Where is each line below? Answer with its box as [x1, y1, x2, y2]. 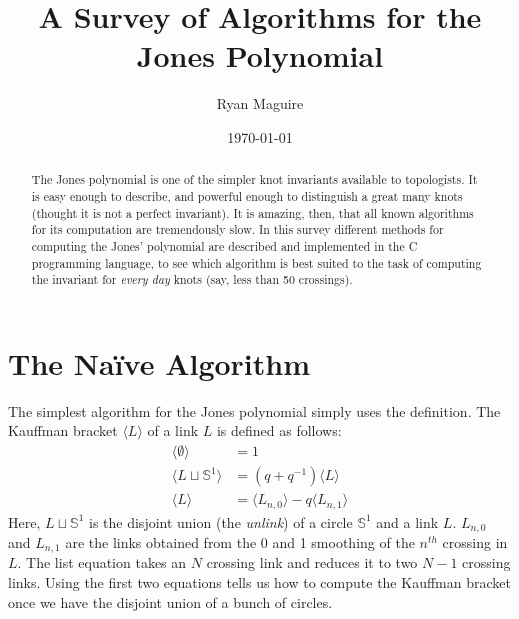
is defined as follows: [216, 420, 342, 441]
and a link [376, 511, 439, 532]
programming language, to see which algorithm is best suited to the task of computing [31, 254, 482, 271]
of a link [147, 420, 199, 441]
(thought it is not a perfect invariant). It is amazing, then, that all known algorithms [31, 204, 474, 221]
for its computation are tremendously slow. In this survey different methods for [31, 221, 444, 238]
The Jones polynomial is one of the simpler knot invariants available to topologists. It [31, 171, 478, 188]
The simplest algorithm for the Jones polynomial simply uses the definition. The [8, 400, 501, 421]
